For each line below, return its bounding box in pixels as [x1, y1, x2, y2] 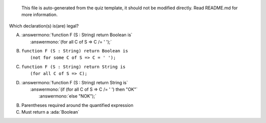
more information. [21, 12, 58, 18]
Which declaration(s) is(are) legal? [9, 23, 79, 29]
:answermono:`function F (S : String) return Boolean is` [21, 32, 133, 38]
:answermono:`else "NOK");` [38, 93, 97, 99]
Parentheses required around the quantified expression [21, 102, 133, 108]
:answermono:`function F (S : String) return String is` [21, 79, 128, 85]
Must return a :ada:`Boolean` [21, 109, 80, 115]
